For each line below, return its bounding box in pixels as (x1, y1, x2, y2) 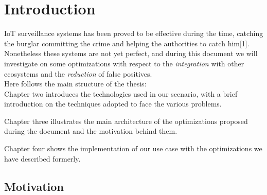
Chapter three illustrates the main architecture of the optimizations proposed (4, 115, 248, 126)
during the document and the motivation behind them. (4, 126, 177, 136)
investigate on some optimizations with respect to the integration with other (4, 58, 244, 68)
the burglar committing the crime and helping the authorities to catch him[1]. (4, 38, 250, 48)
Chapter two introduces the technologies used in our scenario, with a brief (4, 88, 238, 99)
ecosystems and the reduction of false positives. (4, 68, 152, 79)
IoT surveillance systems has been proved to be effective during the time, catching (4, 28, 263, 39)
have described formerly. (4, 153, 81, 164)
